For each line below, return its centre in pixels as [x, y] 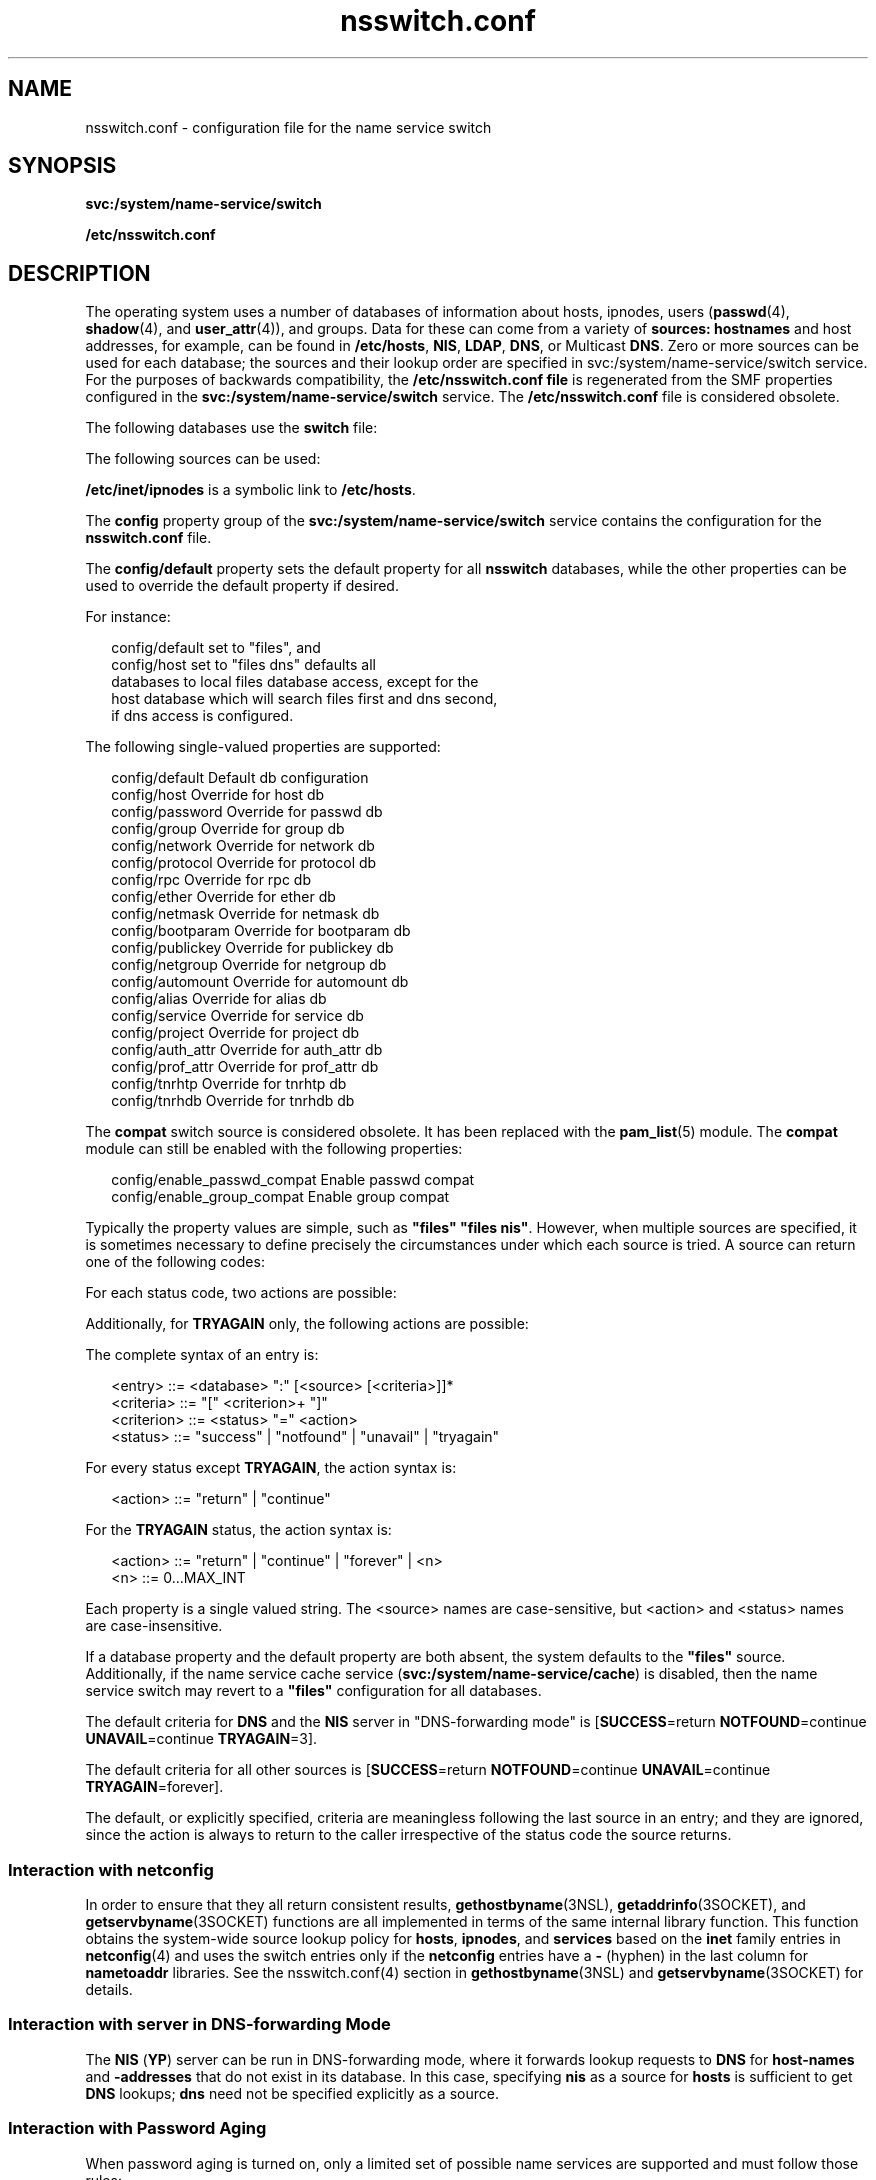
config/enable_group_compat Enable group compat [280, 1197]
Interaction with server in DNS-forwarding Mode [199, 2024]
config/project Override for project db [235, 1033]
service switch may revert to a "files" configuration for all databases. [313, 1691]
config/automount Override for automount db [260, 982]
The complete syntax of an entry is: [202, 1355]
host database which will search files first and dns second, [304, 699]
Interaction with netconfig [111, 1869]
